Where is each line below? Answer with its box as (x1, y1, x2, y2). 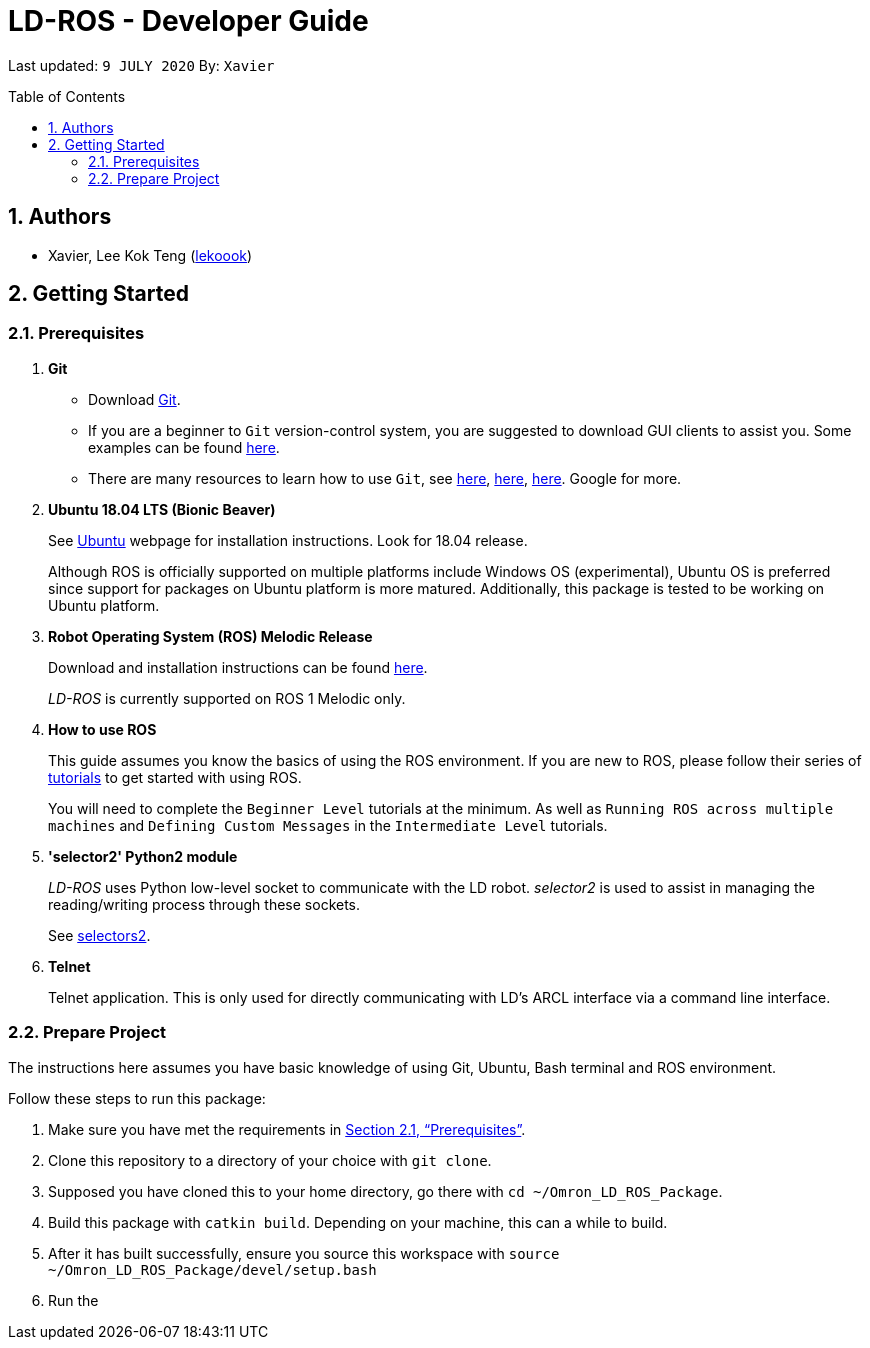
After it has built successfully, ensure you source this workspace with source (48, 1244, 560, 1262)
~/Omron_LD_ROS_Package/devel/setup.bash (48, 1261, 377, 1278)
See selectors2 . (48, 926, 151, 944)
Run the (48, 1291, 99, 1309)
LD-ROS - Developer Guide (8, 4, 369, 38)
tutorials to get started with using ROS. (48, 768, 302, 786)
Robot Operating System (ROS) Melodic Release (48, 627, 373, 645)
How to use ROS (48, 720, 157, 738)
